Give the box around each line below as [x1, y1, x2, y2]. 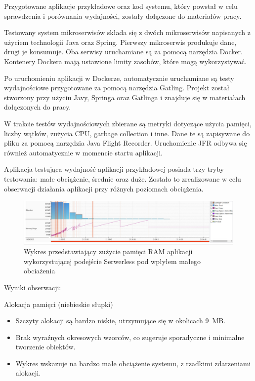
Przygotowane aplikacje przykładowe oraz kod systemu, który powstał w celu [4, 1, 238, 11]
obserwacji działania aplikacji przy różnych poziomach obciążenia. [4, 183, 204, 193]
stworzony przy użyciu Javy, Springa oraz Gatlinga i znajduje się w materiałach [4, 92, 246, 102]
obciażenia [24, 266, 55, 276]
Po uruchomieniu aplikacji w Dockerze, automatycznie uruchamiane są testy [4, 73, 234, 83]
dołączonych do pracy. [4, 102, 71, 112]
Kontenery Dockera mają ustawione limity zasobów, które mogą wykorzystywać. [4, 56, 247, 66]
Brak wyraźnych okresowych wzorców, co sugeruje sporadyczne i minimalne [15, 332, 245, 342]
